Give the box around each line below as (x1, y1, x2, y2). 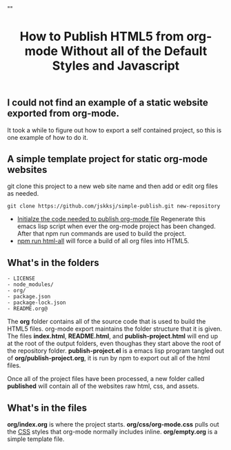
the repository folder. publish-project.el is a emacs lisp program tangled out (7, 347, 225, 355)
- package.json (7, 294, 51, 300)
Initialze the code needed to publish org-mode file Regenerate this (17, 215, 205, 223)
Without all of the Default (61, 43, 208, 59)
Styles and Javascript (52, 58, 180, 74)
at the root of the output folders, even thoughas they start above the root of (7, 339, 221, 348)
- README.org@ (7, 305, 48, 312)
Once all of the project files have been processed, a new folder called (7, 375, 205, 383)
